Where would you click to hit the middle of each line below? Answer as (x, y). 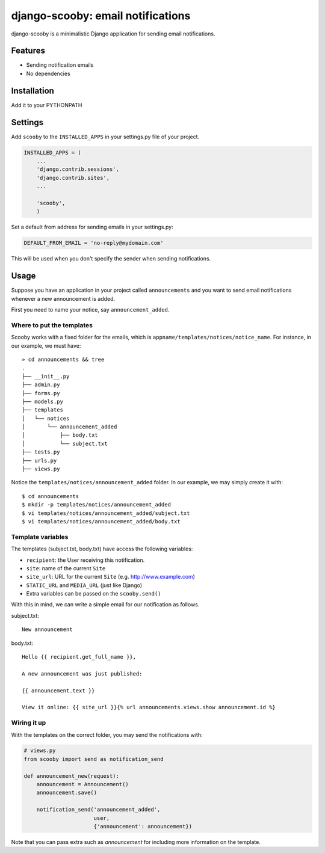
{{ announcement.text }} (58, 691)
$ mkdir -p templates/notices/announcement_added (97, 505)
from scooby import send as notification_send (94, 759)
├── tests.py (41, 452)
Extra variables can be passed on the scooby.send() (94, 594)
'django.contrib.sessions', (78, 169)
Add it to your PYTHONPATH (47, 105)
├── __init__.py (46, 376)
